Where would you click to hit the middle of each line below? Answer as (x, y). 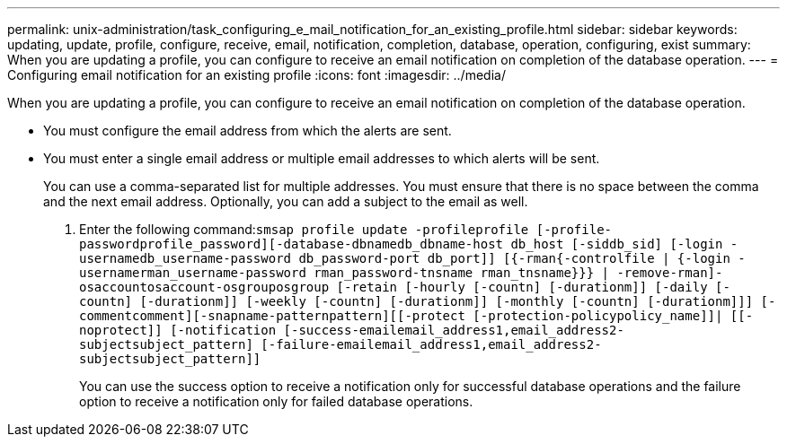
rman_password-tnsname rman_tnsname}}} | (462, 273)
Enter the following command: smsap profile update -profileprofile (304, 229)
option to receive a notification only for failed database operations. (276, 401)
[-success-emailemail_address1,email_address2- (454, 330)
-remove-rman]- (670, 273)
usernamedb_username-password (186, 258)
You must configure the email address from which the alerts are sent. (248, 131)
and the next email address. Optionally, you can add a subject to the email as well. (286, 201)
